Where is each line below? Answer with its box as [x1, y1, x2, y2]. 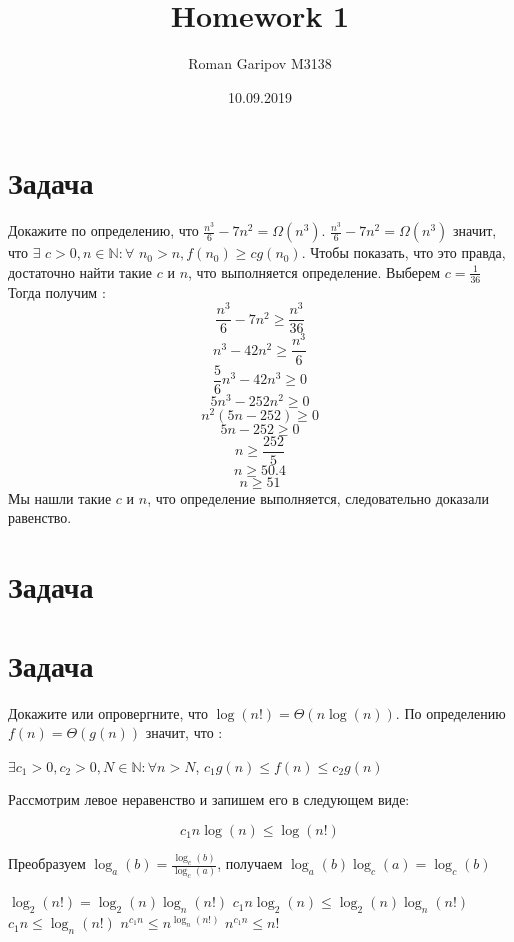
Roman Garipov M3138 [188, 53, 332, 74]
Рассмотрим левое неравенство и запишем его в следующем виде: [8, 789, 410, 810]
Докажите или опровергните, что [8, 702, 208, 723]
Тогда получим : [8, 281, 106, 302]
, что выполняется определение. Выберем [188, 261, 441, 282]
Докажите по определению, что [8, 220, 199, 241]
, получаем [217, 853, 283, 874]
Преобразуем [8, 853, 86, 874]
